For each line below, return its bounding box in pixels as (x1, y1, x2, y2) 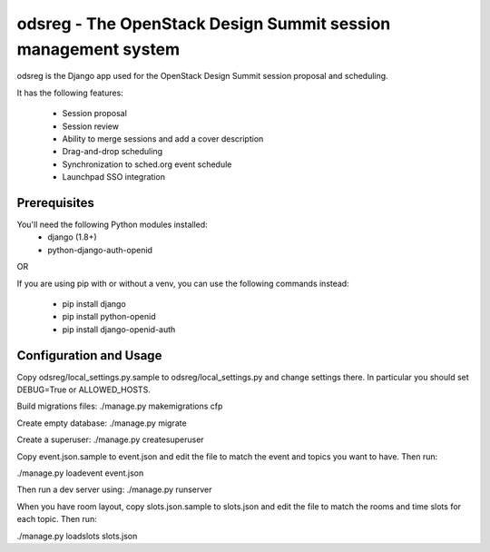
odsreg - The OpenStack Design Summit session (16, 14, 391, 34)
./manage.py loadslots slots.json (16, 530, 138, 541)
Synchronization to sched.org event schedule (62, 159, 232, 170)
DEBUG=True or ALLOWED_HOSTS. (16, 384, 152, 395)
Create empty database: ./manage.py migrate (16, 418, 187, 429)
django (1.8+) (47, 232, 97, 242)
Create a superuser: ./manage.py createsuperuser (16, 434, 204, 445)
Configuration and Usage (16, 348, 162, 363)
